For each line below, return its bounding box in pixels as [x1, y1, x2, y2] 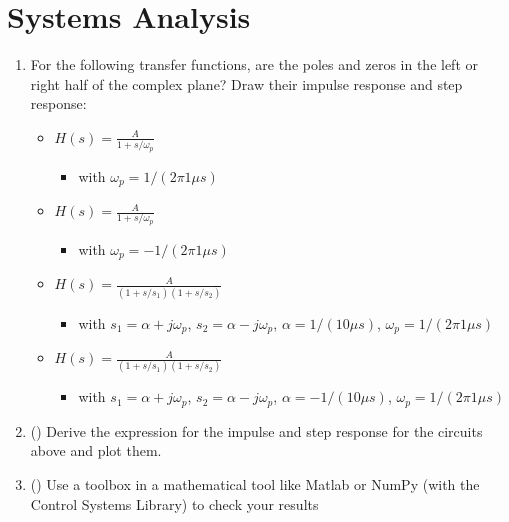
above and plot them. [30, 440, 162, 461]
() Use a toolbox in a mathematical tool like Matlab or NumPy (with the [30, 473, 480, 494]
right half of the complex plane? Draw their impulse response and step [30, 73, 463, 94]
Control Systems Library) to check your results [30, 493, 319, 514]
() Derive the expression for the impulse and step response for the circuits [30, 420, 483, 441]
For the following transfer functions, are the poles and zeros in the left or [30, 54, 478, 75]
